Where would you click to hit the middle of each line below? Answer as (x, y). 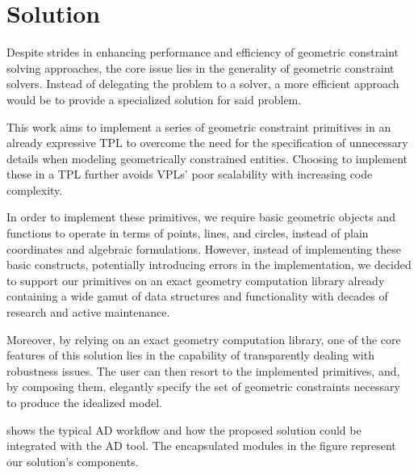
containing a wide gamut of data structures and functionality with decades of (197, 296)
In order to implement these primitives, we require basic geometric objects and (201, 217)
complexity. (35, 189)
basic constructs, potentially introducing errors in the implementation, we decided (209, 265)
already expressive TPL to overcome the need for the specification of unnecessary (207, 143)
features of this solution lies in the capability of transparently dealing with (190, 355)
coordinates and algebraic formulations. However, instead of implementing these (204, 248)
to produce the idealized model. (84, 402)
